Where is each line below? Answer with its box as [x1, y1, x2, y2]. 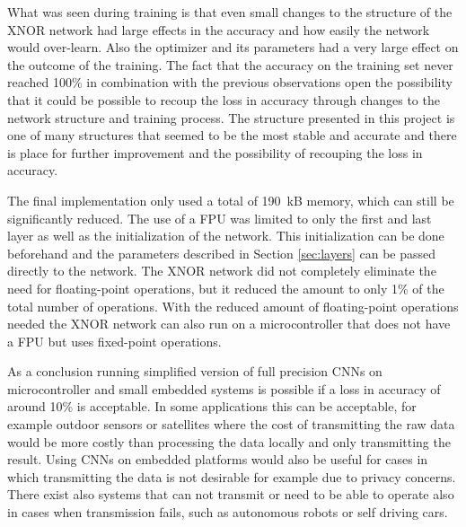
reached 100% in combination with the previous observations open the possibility [7, 73, 453, 92]
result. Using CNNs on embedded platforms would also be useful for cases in [7, 450, 428, 469]
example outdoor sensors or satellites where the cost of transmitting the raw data [7, 415, 455, 434]
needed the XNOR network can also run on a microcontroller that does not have [7, 314, 451, 333]
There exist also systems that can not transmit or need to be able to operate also [7, 485, 454, 504]
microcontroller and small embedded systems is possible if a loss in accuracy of [7, 379, 441, 398]
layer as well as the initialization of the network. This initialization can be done [7, 226, 444, 245]
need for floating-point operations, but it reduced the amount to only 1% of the [7, 278, 444, 297]
